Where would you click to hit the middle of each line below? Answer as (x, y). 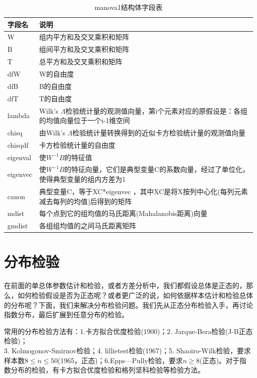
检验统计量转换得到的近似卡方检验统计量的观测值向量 (159, 132)
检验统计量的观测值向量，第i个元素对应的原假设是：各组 (156, 110)
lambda (19, 115)
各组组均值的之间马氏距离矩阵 (88, 226)
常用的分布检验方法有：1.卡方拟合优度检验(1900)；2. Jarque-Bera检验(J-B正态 (128, 331)
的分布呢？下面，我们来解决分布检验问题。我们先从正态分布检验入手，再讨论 (128, 305)
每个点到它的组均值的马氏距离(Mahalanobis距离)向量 (123, 213)
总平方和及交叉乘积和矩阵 (81, 62)
